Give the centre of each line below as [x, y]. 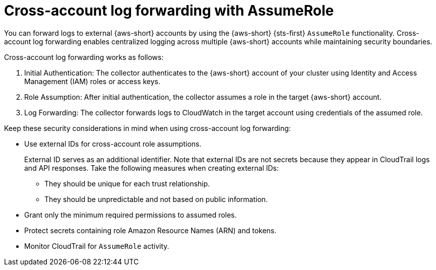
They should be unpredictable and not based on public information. [156, 199]
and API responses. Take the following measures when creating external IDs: [152, 168]
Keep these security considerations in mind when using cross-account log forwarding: [147, 128]
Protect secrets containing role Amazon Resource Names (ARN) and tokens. [150, 230]
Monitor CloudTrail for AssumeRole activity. [97, 246]
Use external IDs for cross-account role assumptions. [113, 144]
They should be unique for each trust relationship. [127, 183]
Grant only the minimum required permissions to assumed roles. [131, 215]
